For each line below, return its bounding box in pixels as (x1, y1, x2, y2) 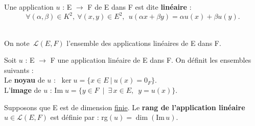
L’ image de (4, 85, 41, 95)
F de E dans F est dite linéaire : (87, 2, 192, 12)
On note (4, 37, 30, 48)
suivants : (4, 64, 34, 75)
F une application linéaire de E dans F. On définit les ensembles (50, 55, 251, 65)
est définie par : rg (50, 112, 108, 122)
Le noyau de (4, 74, 45, 85)
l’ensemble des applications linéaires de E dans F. (66, 37, 221, 48)
